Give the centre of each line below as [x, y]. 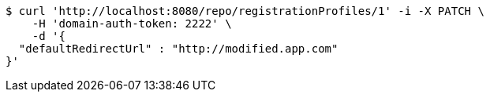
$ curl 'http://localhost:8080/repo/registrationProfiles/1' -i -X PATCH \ [245, 11]
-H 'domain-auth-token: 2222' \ [132, 24]
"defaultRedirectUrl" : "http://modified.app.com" [178, 49]
